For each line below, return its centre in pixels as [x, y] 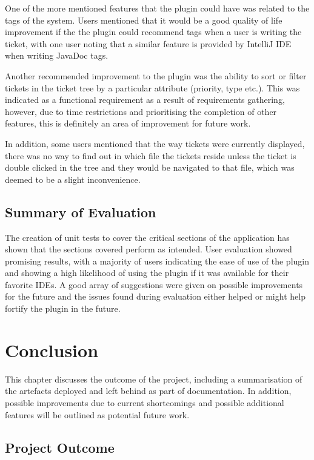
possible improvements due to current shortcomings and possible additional [145, 402]
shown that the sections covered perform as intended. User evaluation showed [149, 249]
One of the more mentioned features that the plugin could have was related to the [157, 8]
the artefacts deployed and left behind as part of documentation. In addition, [148, 391]
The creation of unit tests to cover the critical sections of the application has [147, 237]
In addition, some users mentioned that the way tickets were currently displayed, [155, 143]
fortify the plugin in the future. [63, 308]
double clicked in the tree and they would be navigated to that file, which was [150, 167]
